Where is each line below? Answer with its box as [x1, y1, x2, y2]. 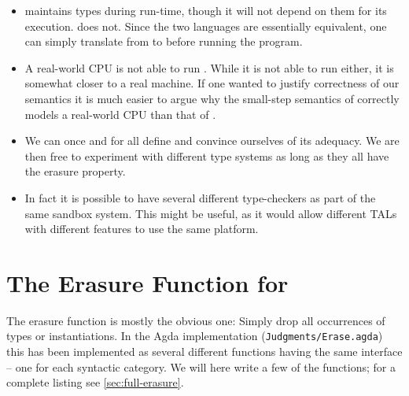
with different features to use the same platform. [24, 220, 259, 237]
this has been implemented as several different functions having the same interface [6, 343, 403, 360]
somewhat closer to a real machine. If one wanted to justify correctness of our [24, 75, 400, 91]
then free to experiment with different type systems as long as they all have [24, 147, 389, 164]
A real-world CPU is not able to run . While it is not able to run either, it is [24, 59, 394, 76]
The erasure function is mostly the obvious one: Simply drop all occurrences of [6, 312, 385, 328]
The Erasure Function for [6, 266, 289, 298]
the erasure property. [24, 163, 126, 179]
